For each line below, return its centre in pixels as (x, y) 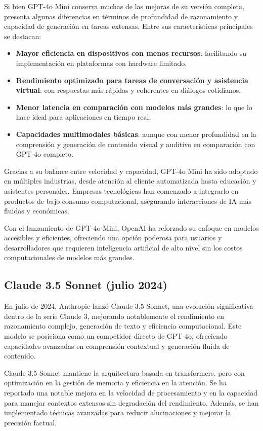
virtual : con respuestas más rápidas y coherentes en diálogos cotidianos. (128, 90)
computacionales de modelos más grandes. (69, 257)
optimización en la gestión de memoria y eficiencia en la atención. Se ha (115, 383)
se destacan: (23, 36)
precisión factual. (30, 422)
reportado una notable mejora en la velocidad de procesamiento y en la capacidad (131, 393)
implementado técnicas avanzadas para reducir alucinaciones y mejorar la (118, 412)
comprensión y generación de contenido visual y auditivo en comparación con (136, 144)
